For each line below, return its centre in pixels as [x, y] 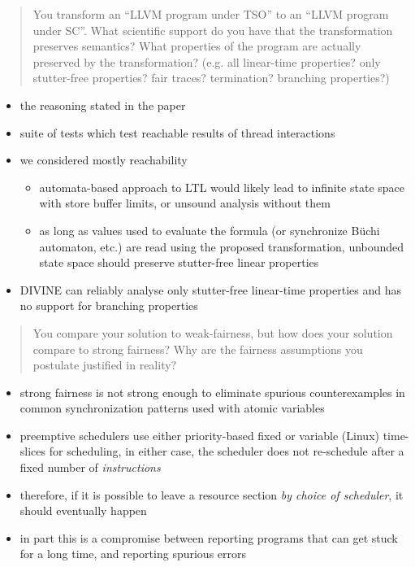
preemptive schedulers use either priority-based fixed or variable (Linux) [199, 435]
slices [33, 451]
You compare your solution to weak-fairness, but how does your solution [213, 332]
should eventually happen [83, 510]
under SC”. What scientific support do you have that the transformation [213, 30]
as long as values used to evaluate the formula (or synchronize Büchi [210, 230]
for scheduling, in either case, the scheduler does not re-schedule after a [227, 451]
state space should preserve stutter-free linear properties [179, 262]
